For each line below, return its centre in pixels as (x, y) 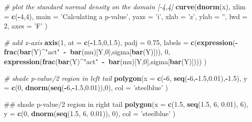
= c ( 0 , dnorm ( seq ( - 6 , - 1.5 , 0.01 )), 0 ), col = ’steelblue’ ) (86, 87)
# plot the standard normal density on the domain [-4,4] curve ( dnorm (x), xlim (125, 6)
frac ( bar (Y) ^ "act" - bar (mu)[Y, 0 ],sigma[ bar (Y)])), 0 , (87, 52)
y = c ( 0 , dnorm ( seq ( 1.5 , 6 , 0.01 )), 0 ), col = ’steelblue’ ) (90, 113)
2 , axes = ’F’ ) (26, 26)
